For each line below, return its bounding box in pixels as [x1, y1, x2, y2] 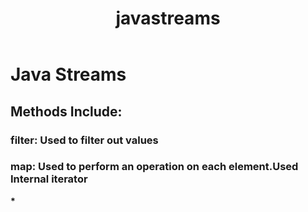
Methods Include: [10, 103, 123, 120]
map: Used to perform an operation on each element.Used [10, 160, 299, 174]
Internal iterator [10, 172, 88, 186]
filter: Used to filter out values [10, 133, 159, 147]
